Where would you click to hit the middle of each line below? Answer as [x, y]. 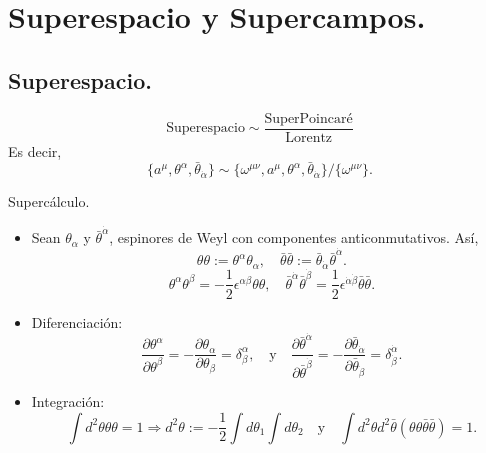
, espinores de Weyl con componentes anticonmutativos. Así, [294, 237]
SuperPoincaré [308, 118]
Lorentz [309, 137]
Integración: [68, 401]
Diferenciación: [77, 321]
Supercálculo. [49, 201]
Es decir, [35, 150]
